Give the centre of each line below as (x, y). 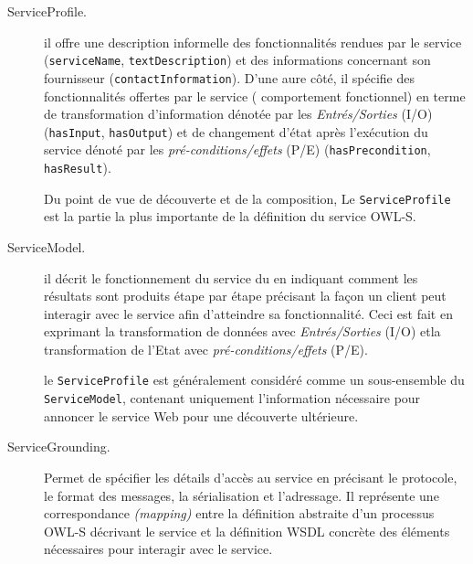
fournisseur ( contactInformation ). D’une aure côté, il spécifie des (229, 77)
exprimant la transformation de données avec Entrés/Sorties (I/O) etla (242, 331)
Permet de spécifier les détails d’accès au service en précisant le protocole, (251, 477)
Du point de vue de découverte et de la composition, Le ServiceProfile (247, 198)
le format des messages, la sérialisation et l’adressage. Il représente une (242, 495)
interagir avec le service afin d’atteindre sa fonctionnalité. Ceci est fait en (248, 313)
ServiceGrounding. (59, 447)
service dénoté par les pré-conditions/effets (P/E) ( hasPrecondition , (237, 149)
